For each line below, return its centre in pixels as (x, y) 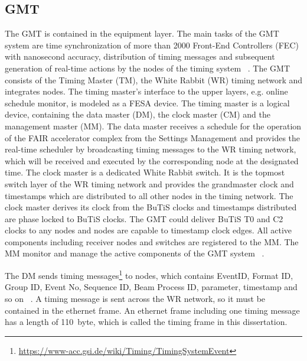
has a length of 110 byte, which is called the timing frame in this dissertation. (146, 322)
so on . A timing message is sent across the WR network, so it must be (135, 298)
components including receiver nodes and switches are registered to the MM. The (152, 241)
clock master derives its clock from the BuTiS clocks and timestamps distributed (151, 207)
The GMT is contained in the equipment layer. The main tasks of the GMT (142, 33)
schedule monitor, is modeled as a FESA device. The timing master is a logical (147, 103)
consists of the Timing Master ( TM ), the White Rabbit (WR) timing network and (154, 79)
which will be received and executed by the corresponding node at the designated (152, 160)
